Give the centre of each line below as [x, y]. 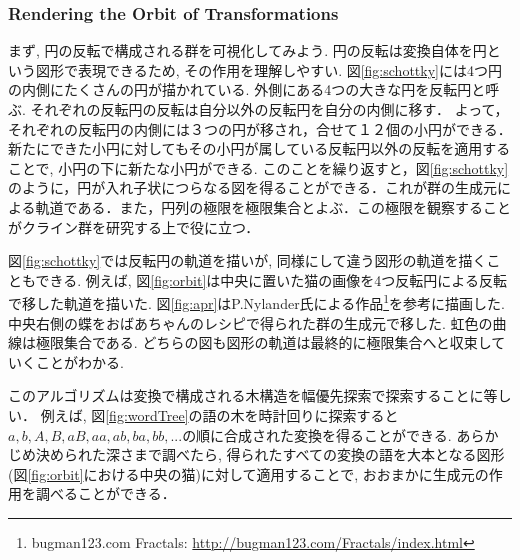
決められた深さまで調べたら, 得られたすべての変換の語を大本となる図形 [270, 454]
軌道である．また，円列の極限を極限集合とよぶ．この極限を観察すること [273, 206]
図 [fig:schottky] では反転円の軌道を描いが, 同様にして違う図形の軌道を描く [247, 260]
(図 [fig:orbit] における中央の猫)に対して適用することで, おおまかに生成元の [248, 473]
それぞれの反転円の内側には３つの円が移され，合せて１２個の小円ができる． [260, 128]
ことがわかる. [79, 361]
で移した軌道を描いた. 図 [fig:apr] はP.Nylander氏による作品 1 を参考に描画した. [256, 301]
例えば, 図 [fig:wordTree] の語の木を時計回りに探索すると [219, 414]
